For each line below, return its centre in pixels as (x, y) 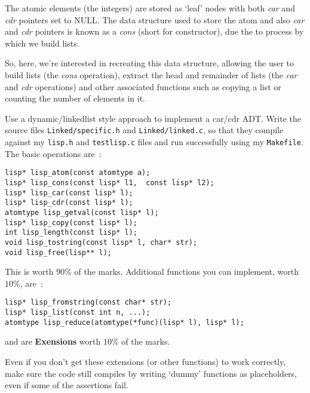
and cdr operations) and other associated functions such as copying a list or (143, 86)
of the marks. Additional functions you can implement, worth (187, 271)
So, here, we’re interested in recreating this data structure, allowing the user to (149, 63)
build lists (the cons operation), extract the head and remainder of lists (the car (151, 74)
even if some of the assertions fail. (67, 385)
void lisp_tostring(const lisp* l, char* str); (101, 242)
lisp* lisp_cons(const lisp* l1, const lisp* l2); (110, 182)
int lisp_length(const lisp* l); (71, 233)
